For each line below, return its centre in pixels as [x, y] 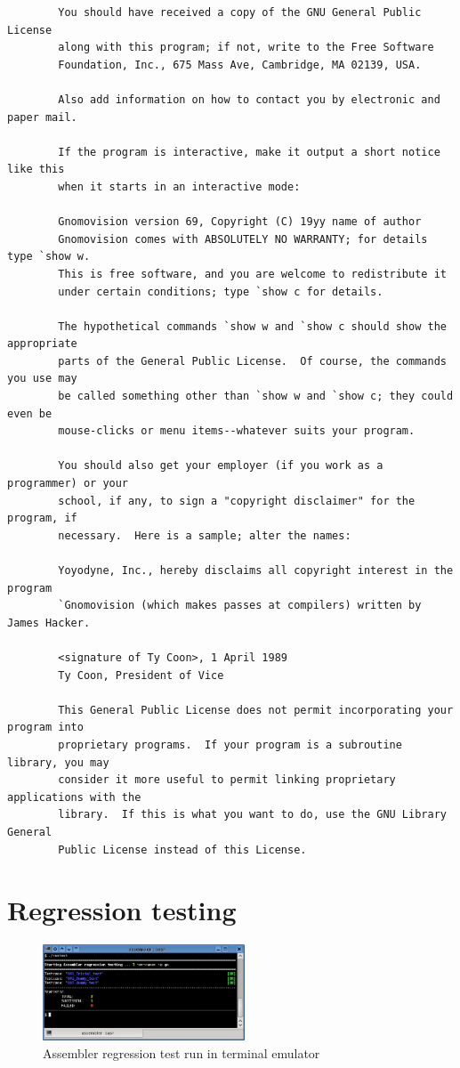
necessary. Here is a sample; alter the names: [205, 535]
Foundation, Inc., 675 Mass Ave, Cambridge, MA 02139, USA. [240, 65]
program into [45, 728]
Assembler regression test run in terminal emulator [182, 1052]
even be [30, 413]
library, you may [58, 762]
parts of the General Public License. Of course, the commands [252, 361]
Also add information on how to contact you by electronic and [249, 99]
